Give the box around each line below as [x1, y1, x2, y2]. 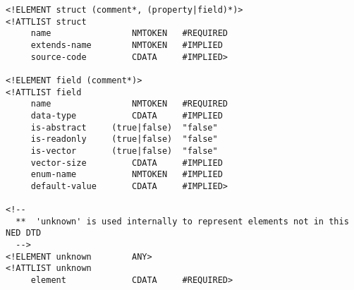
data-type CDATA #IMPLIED [30, 110, 223, 121]
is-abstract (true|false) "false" [30, 122, 218, 133]
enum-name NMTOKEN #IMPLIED [30, 169, 223, 180]
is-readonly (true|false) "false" [30, 134, 218, 145]
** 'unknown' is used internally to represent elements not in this [16, 216, 349, 226]
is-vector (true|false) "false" [30, 145, 218, 156]
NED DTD [6, 228, 42, 238]
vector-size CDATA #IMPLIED [30, 157, 223, 168]
